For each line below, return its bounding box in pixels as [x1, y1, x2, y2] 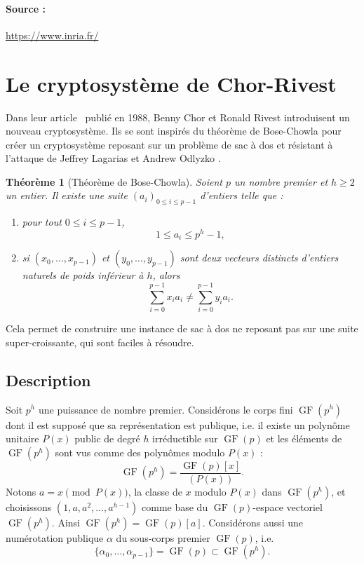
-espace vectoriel [252, 499, 323, 514]
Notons [6, 484, 36, 498]
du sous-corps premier [116, 530, 210, 545]
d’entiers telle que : [200, 188, 283, 203]
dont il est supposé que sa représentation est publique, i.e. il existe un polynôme [6, 417, 350, 432]
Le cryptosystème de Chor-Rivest [6, 69, 337, 97]
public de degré [74, 431, 140, 446]
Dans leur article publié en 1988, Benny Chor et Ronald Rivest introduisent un [6, 109, 350, 124]
